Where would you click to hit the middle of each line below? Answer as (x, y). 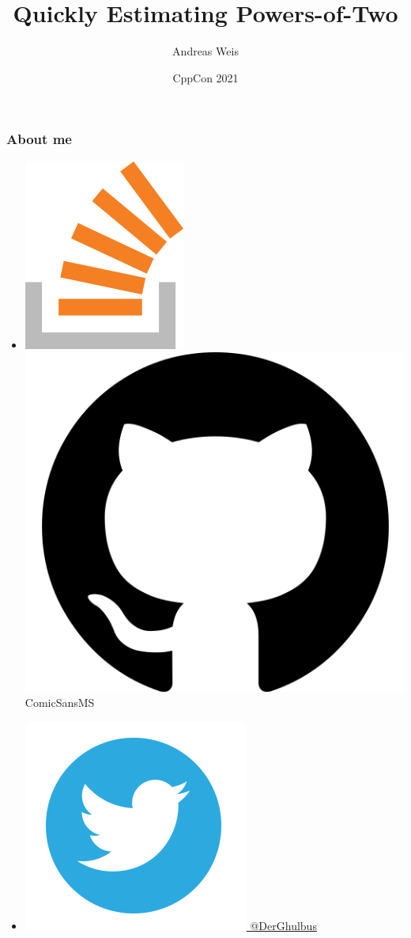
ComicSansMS (60, 703)
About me (39, 139)
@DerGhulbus (283, 925)
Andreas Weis (205, 51)
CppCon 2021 (205, 77)
